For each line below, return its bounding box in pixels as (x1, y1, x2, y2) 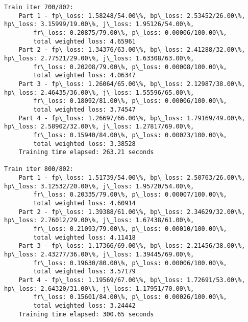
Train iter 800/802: (4, 165, 74, 173)
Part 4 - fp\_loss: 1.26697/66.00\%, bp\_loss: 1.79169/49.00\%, (18, 114, 245, 122)
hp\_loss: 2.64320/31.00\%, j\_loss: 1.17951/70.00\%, (4, 285, 194, 292)
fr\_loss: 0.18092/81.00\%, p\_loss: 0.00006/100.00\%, (33, 97, 227, 105)
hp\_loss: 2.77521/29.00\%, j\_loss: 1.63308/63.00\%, (4, 54, 194, 62)
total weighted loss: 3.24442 (33, 302, 136, 309)
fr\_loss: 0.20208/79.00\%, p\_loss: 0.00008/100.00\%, (33, 63, 227, 71)
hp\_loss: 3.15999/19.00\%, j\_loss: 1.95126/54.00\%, (4, 20, 194, 28)
